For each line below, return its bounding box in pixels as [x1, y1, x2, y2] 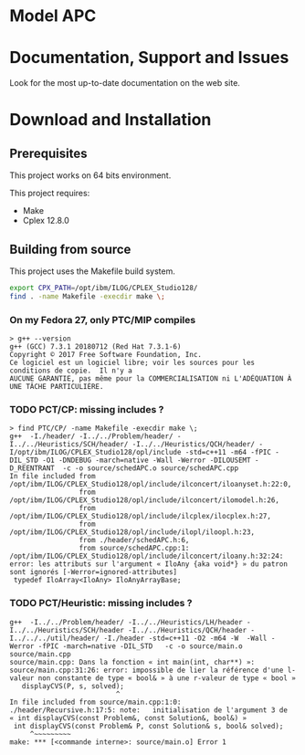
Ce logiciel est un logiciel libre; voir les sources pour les [9, 358, 256, 367]
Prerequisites [9, 145, 88, 161]
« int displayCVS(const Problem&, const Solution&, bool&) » [9, 713, 247, 722]
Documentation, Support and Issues [9, 47, 289, 68]
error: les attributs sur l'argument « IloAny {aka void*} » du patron [9, 560, 288, 569]
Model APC [9, 5, 97, 26]
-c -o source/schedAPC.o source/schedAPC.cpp [62, 464, 239, 473]
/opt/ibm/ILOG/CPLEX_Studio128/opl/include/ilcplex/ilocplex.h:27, [9, 512, 272, 521]
